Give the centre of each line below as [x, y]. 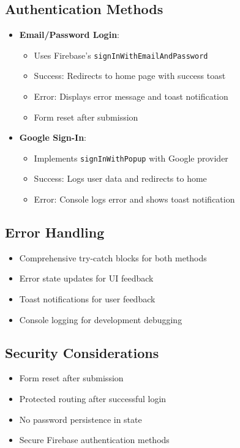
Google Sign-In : [53, 137]
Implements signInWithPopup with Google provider [131, 158]
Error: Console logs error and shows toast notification [134, 199]
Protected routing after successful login [93, 399]
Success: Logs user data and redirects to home [120, 178]
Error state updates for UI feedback [86, 278]
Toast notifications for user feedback [87, 299]
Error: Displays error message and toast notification [131, 96]
